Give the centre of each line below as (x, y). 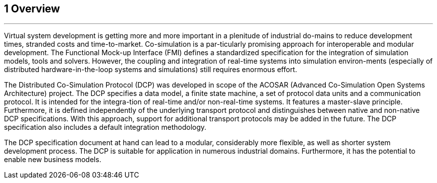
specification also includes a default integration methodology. (105, 127)
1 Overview (32, 9)
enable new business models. (53, 160)
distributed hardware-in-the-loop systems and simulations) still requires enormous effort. (151, 70)
